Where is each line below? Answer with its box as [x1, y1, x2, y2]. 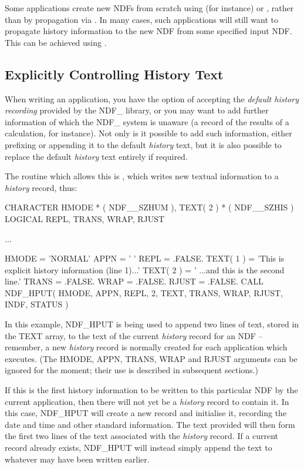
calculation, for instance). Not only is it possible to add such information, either [5, 127, 292, 139]
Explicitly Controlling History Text [5, 65, 224, 83]
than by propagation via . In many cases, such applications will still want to [5, 13, 278, 25]
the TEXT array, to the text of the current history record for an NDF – [5, 329, 263, 341]
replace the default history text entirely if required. [5, 150, 188, 162]
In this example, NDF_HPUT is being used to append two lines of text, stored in [5, 318, 299, 330]
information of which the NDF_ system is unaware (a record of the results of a [5, 115, 289, 128]
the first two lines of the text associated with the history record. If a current [5, 430, 279, 442]
